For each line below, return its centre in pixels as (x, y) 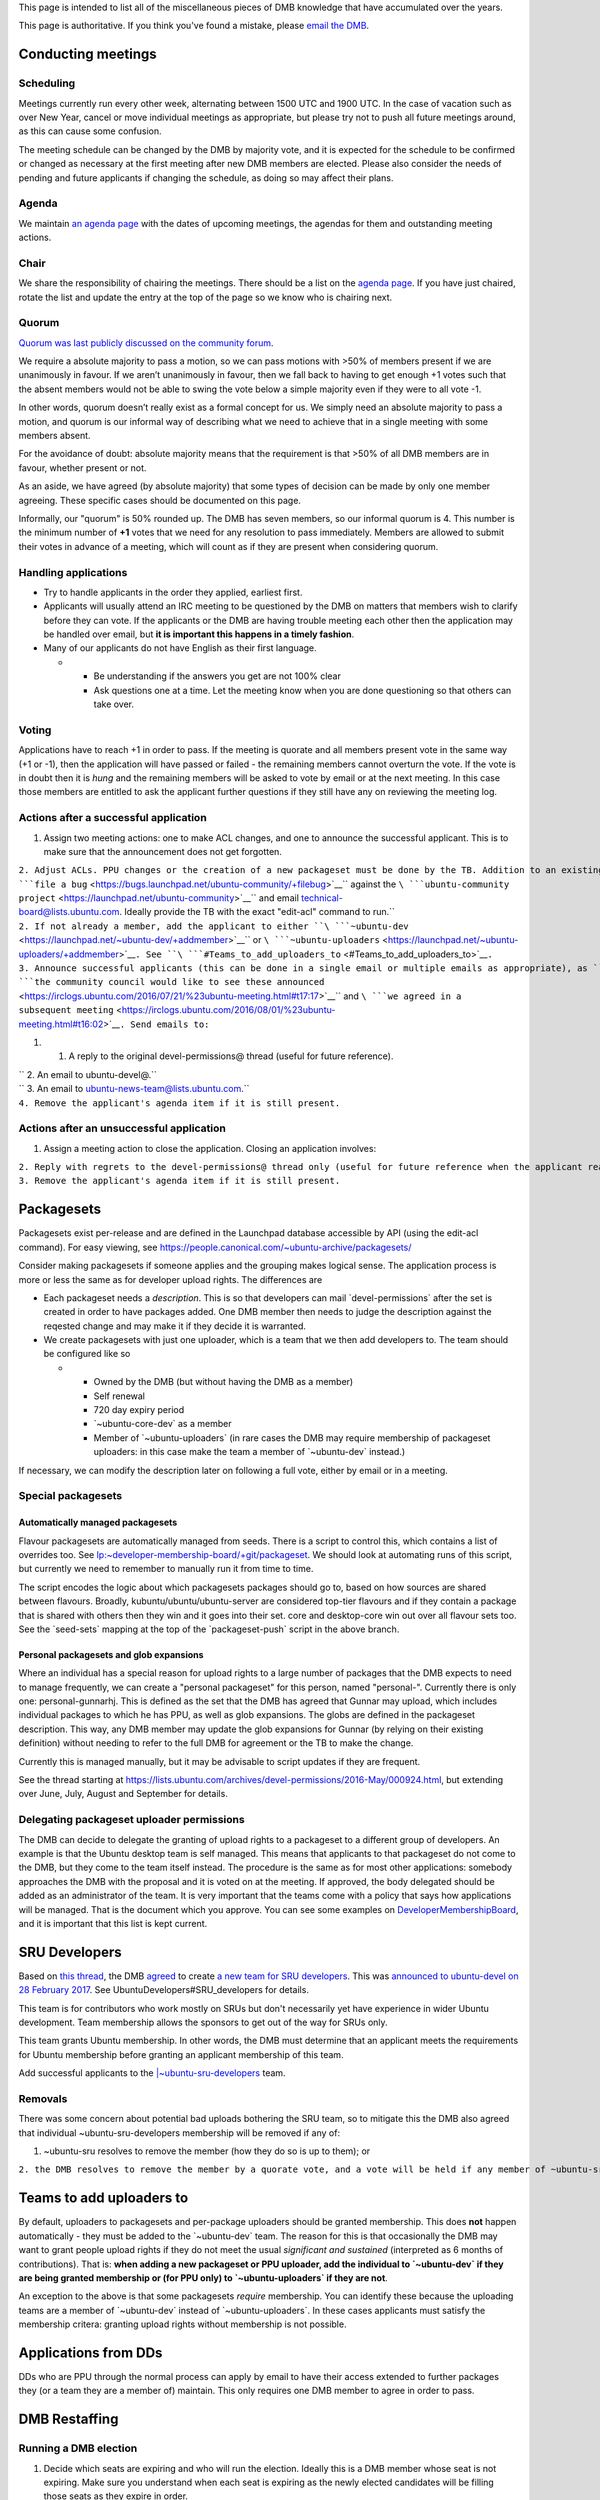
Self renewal (119, 1396)
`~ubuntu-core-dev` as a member (162, 1424)
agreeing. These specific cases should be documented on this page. (160, 500)
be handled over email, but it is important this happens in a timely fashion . (199, 634)
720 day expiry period (139, 1410)
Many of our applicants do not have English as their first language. (180, 648)
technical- (322, 898)
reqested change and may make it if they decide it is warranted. (175, 1326)
